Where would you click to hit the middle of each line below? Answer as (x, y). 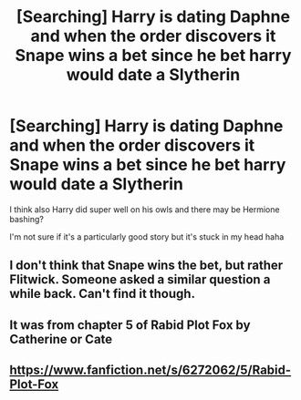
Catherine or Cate (61, 339)
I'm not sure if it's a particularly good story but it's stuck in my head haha (147, 236)
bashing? (26, 219)
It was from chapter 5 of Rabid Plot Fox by (130, 325)
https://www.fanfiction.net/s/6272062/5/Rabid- (150, 370)
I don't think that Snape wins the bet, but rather (146, 266)
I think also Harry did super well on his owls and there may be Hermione (145, 209)
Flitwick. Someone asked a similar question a (140, 280)
